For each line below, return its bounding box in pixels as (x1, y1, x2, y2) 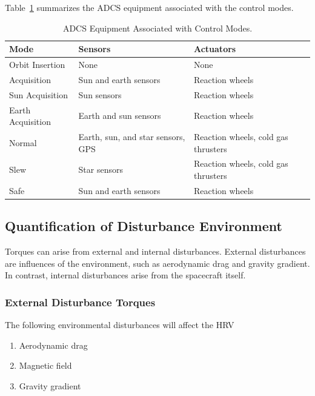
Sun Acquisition (9, 88, 68, 101)
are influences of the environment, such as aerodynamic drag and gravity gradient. (5, 257, 310, 269)
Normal (9, 136, 37, 149)
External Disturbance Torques (5, 294, 156, 309)
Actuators (193, 42, 236, 55)
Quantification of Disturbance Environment (5, 216, 282, 235)
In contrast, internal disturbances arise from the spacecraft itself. (5, 269, 246, 281)
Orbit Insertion (9, 58, 65, 71)
